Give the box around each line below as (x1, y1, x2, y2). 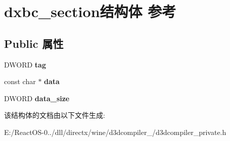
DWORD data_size (4, 93, 70, 103)
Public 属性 (4, 35, 64, 51)
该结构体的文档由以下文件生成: (4, 110, 105, 120)
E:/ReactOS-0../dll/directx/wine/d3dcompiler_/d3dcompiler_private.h (4, 126, 226, 137)
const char (4, 76, 36, 87)
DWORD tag (4, 59, 46, 69)
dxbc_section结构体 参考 (4, 1, 176, 22)
